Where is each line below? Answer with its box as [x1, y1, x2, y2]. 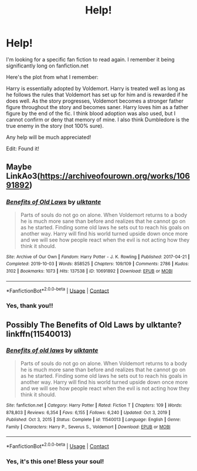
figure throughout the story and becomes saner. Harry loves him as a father [6, 103, 189, 110]
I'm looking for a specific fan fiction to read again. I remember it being [6, 56, 175, 63]
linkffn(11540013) [6, 329, 72, 339]
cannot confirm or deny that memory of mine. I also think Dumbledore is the [6, 116, 189, 123]
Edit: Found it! [6, 145, 40, 152]
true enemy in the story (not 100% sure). [6, 122, 104, 129]
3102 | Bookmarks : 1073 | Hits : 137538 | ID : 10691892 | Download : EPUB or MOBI [6, 268, 173, 274]
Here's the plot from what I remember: [6, 73, 98, 80]
